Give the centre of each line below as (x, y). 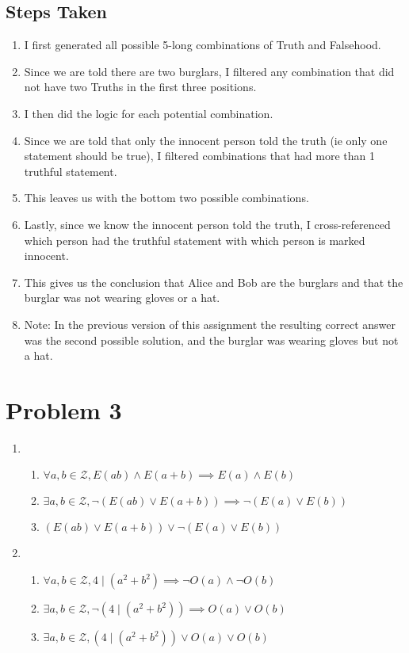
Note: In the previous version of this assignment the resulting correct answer (210, 324)
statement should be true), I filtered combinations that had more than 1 (199, 156)
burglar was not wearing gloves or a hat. (122, 298)
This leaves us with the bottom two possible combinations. (166, 198)
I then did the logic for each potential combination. (149, 113)
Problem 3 (64, 409)
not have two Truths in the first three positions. (140, 87)
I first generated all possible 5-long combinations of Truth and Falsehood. (203, 45)
